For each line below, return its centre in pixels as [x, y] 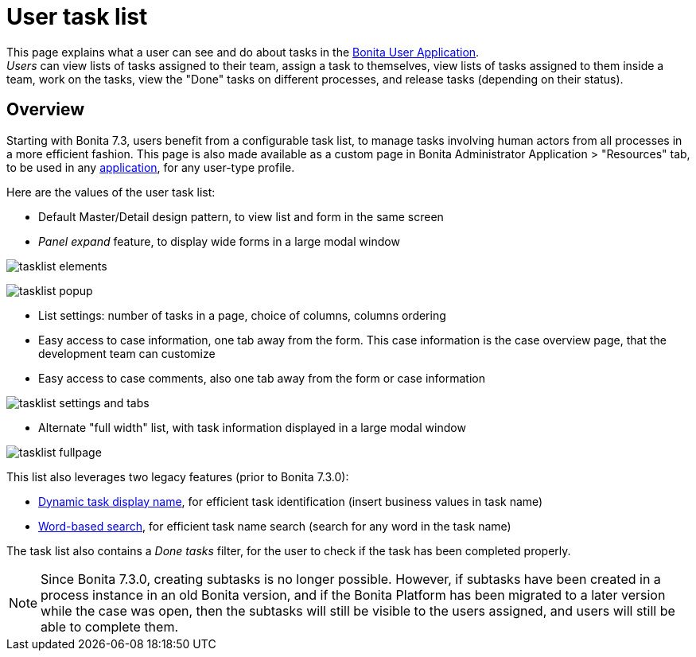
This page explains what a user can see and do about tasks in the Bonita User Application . [243, 52]
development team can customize [127, 353]
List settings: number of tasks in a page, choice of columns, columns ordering [242, 315]
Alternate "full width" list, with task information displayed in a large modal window [252, 427]
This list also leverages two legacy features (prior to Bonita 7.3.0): [178, 476]
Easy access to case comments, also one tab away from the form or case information [262, 378]
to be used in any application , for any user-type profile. [151, 167]
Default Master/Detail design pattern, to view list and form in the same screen [241, 216]
